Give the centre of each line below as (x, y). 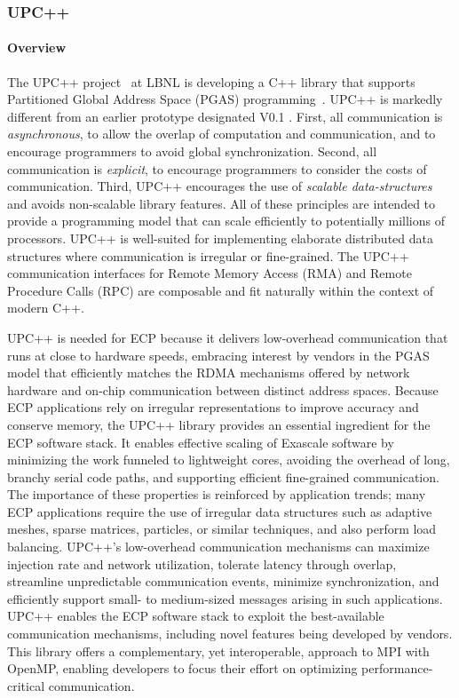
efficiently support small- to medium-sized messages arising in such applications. (225, 598)
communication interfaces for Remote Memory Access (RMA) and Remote (210, 273)
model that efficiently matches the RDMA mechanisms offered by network (209, 373)
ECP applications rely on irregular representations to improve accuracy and (213, 407)
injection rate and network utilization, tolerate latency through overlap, (202, 563)
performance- (397, 668)
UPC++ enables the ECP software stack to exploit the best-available (196, 616)
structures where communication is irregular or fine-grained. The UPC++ (208, 255)
